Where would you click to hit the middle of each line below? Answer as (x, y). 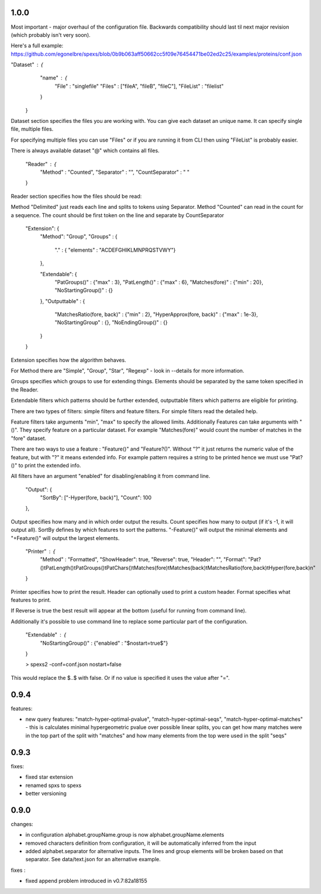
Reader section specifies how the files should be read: (76, 196)
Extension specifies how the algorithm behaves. (68, 360)
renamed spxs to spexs (53, 785)
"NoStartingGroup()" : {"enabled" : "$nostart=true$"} (104, 643)
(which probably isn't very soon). (51, 35)
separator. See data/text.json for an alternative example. (93, 859)
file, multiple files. (32, 129)
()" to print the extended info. (46, 465)
